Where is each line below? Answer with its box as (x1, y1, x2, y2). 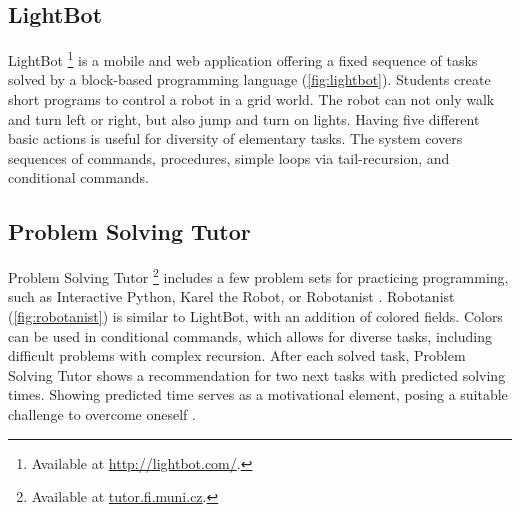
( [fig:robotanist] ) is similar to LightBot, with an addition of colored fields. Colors (8, 306, 503, 327)
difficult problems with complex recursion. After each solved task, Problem (8, 345, 466, 366)
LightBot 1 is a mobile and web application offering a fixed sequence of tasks (8, 47, 478, 70)
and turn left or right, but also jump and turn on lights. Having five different (8, 108, 480, 129)
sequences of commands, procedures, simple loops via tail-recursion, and (8, 147, 450, 168)
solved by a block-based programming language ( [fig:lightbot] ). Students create (8, 69, 491, 90)
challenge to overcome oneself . (8, 404, 196, 425)
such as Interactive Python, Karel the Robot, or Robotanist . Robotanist (8, 286, 455, 307)
